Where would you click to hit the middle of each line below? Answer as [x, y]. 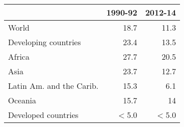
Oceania [22, 100]
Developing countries [45, 42]
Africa [19, 56]
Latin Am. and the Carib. [53, 86]
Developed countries [43, 115]
